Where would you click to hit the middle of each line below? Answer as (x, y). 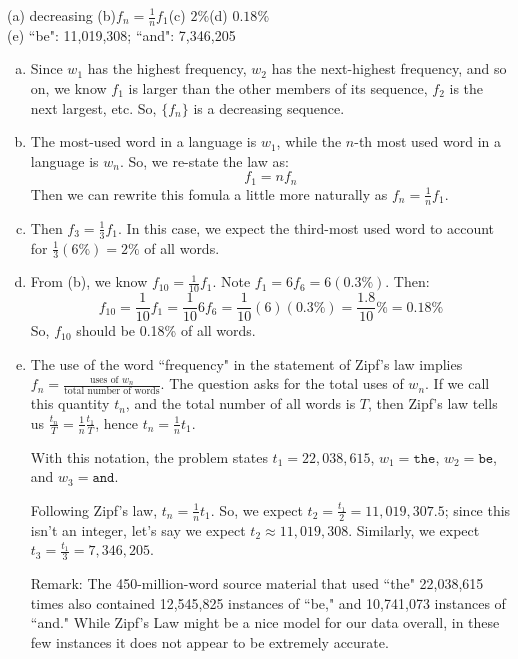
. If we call (457, 383)
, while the (309, 141)
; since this (477, 509)
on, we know (68, 88)
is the (466, 88)
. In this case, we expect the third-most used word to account (306, 227)
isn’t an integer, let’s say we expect (138, 529)
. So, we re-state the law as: (204, 160)
